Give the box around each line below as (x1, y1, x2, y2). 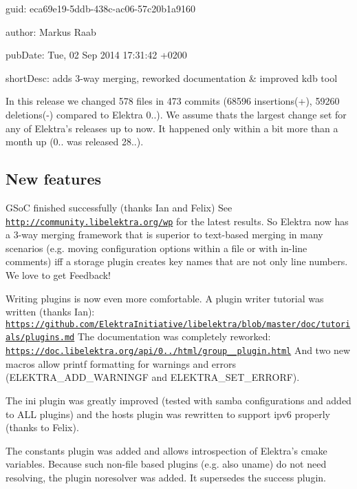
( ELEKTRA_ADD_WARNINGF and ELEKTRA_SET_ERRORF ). (6, 370, 300, 384)
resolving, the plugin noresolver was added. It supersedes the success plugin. (6, 470, 326, 484)
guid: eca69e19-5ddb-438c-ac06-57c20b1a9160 (6, 1, 196, 15)
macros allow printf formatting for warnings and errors (6, 356, 237, 371)
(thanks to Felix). (6, 420, 79, 435)
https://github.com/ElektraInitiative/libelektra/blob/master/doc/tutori (6, 319, 351, 329)
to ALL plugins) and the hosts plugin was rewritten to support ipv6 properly (6, 406, 330, 421)
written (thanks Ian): (6, 304, 95, 319)
